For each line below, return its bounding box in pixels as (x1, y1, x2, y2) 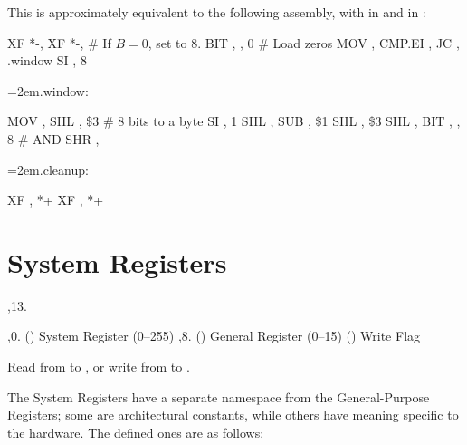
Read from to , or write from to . (7, 357, 190, 376)
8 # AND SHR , (7, 129, 100, 148)
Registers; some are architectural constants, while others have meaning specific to (7, 405, 459, 424)
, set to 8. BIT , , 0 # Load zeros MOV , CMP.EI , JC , (148, 33, 460, 52)
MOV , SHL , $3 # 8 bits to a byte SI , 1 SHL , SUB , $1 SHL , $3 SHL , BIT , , (7, 111, 461, 131)
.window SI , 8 (7, 51, 87, 70)
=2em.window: (7, 81, 89, 100)
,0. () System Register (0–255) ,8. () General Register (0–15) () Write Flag (7, 326, 421, 345)
